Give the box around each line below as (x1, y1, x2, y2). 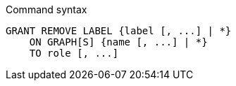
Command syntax (6, 3, 87, 15)
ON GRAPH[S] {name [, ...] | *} (29, 36, 208, 48)
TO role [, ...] (29, 48, 119, 59)
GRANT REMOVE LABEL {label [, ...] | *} (6, 25, 232, 36)
